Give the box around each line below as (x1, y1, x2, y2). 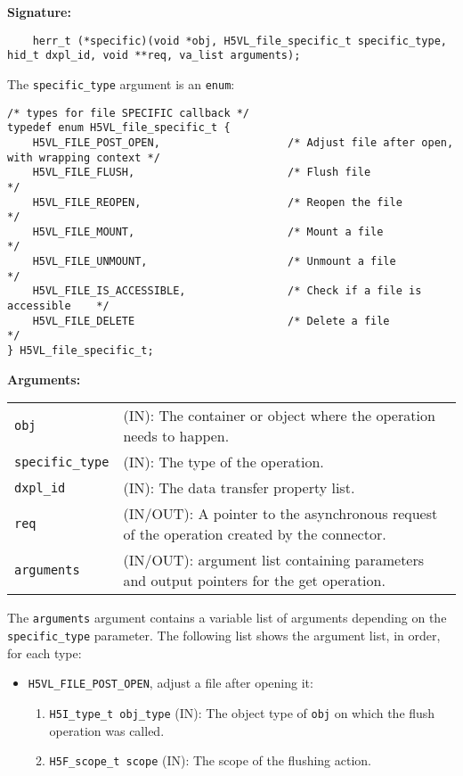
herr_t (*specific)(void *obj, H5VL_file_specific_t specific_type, (32, 34, 447, 47)
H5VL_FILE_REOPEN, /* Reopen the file (32, 195, 402, 209)
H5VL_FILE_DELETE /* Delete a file (32, 314, 390, 327)
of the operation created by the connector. (123, 524, 386, 545)
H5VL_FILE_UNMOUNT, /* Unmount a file (32, 255, 396, 268)
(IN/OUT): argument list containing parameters (123, 549, 425, 571)
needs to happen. (123, 425, 230, 447)
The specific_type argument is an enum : (7, 74, 235, 93)
